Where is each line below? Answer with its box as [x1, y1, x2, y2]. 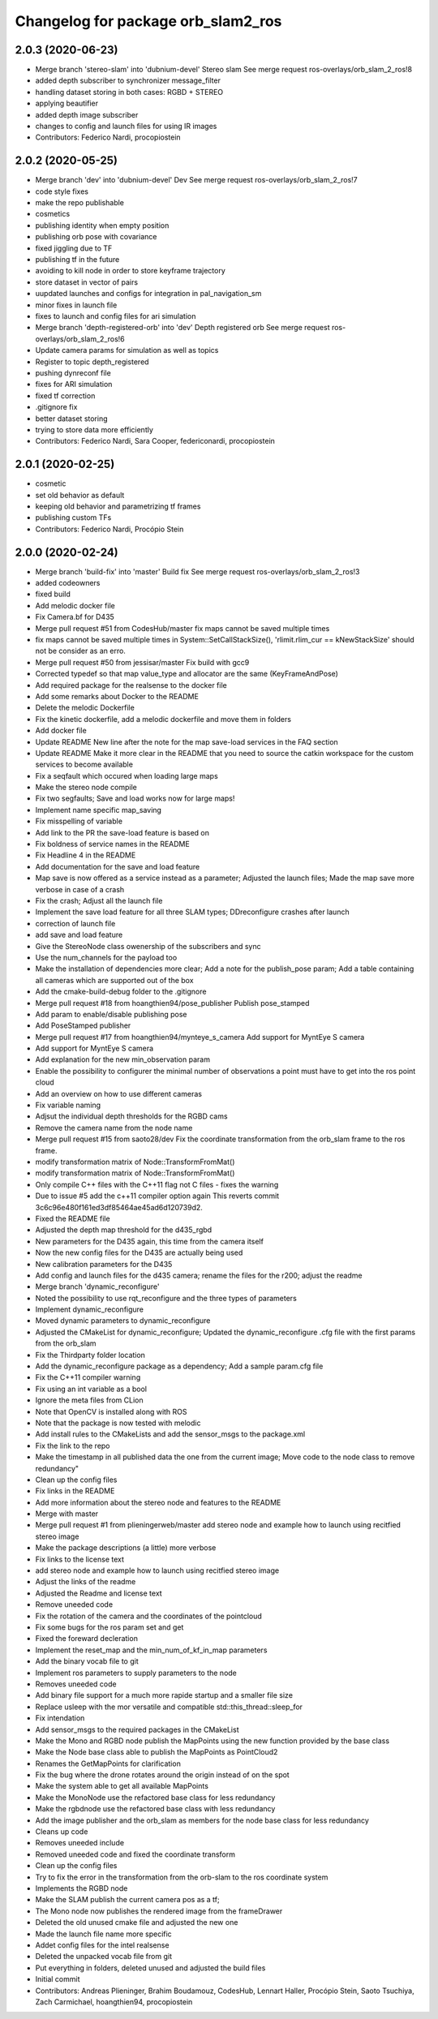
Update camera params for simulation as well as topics [35, 346, 219, 355]
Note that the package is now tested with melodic [35, 1418, 201, 1428]
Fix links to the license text [35, 1554, 125, 1564]
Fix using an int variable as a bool [35, 1384, 148, 1394]
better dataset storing [35, 414, 109, 423]
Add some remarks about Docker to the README [35, 691, 199, 701]
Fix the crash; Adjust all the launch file [35, 896, 163, 905]
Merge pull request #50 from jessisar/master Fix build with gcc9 [35, 657, 250, 667]
